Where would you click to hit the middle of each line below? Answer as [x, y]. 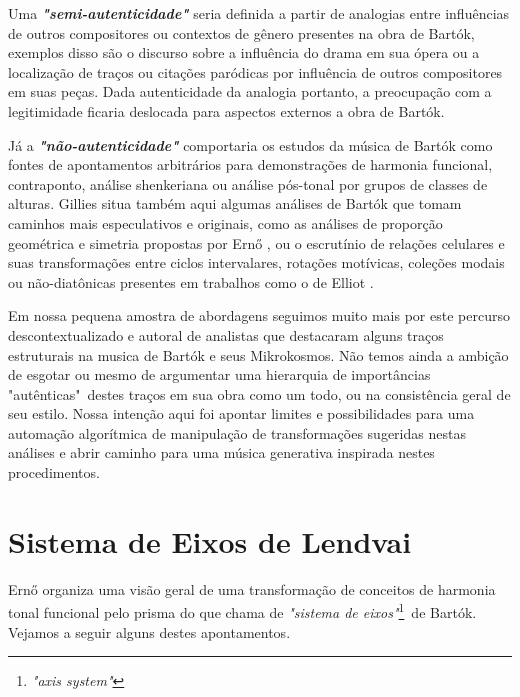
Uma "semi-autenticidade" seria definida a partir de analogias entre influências [259, 13]
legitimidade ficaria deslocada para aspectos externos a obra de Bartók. [226, 110]
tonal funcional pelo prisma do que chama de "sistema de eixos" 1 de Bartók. [242, 611]
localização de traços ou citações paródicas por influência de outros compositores [255, 71]
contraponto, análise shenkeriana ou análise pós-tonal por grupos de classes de [248, 183]
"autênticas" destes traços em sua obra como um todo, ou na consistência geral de [259, 393]
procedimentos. [54, 472]
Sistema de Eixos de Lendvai [210, 540]
